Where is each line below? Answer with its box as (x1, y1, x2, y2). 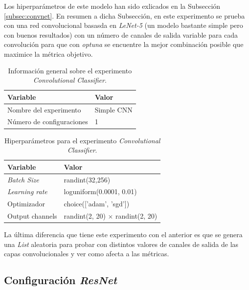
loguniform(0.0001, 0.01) (64, 186, 137, 197)
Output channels (7, 211, 57, 221)
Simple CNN (94, 104, 133, 114)
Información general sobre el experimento (8, 65, 132, 75)
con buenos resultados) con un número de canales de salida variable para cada (4, 29, 238, 40)
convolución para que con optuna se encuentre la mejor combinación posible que (4, 39, 244, 49)
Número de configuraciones (7, 116, 88, 127)
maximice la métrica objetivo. (4, 48, 93, 59)
